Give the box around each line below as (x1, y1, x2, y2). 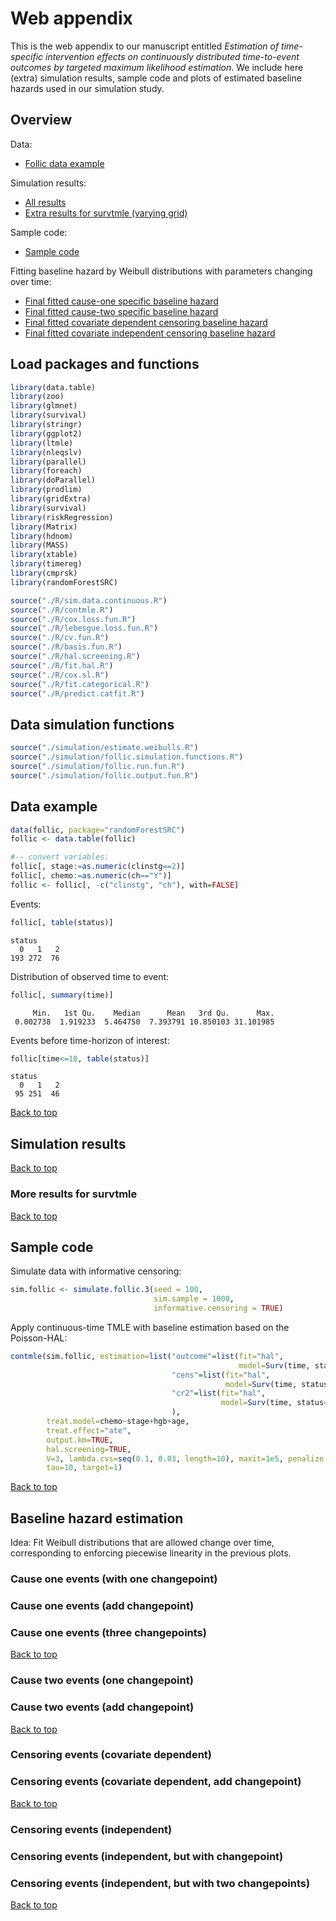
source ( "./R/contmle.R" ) (10, 605, 114, 615)
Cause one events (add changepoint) (10, 1599, 195, 1613)
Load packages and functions (10, 356, 200, 373)
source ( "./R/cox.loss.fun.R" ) (10, 614, 137, 624)
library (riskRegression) (10, 512, 114, 522)
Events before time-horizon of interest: (10, 1034, 170, 1046)
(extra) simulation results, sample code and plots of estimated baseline (10, 72, 302, 84)
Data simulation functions (10, 716, 175, 733)
